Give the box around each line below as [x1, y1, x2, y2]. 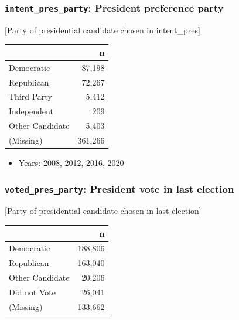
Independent [9, 105, 53, 117]
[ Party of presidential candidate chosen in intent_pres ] [5, 23, 200, 36]
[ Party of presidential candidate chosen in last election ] [5, 205, 202, 217]
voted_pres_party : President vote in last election [5, 181, 234, 196]
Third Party [9, 90, 52, 103]
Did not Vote [9, 285, 56, 298]
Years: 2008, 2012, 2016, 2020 [18, 156, 124, 169]
